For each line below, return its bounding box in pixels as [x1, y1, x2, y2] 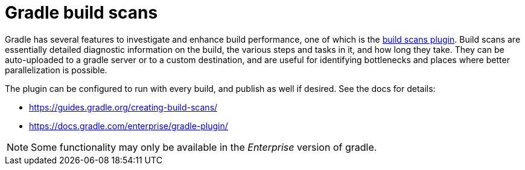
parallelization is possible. [5, 64, 107, 75]
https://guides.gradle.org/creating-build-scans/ [29, 102, 218, 112]
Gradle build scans [5, 2, 158, 23]
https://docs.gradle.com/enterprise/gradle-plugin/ [29, 120, 228, 131]
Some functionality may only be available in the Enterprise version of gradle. [31, 141, 377, 153]
